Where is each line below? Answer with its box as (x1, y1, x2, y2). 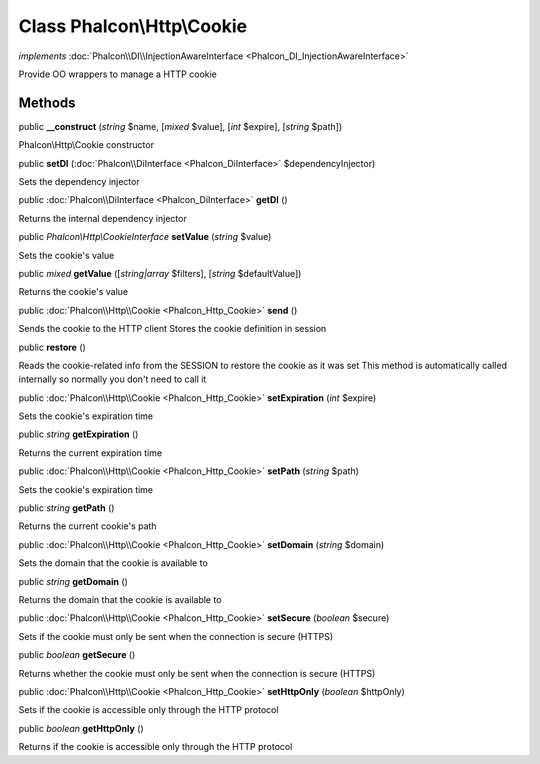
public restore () (18, 341, 87, 353)
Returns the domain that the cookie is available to (18, 594, 222, 605)
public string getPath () (18, 502, 115, 514)
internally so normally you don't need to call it (18, 373, 207, 385)
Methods (18, 94, 76, 111)
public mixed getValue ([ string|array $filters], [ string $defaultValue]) (18, 267, 302, 279)
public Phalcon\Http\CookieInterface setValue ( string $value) (18, 231, 272, 243)
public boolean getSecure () (18, 649, 136, 661)
